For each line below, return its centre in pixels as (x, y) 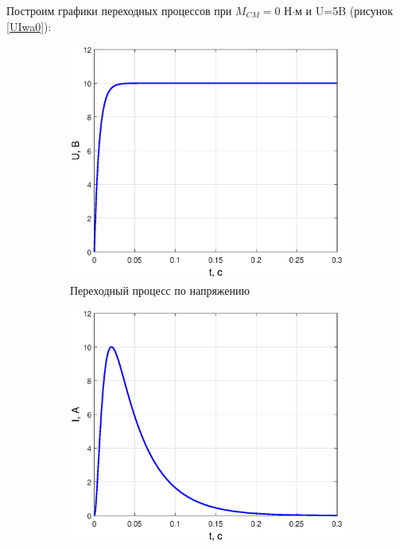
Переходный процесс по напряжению (160, 290)
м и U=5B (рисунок (344, 10)
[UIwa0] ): (29, 26)
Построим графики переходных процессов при (119, 10)
